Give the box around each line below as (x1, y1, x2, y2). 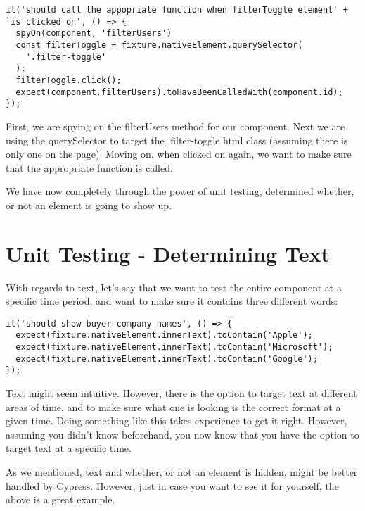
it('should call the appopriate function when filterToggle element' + (6, 5, 348, 15)
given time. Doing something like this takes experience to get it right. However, (6, 413, 347, 428)
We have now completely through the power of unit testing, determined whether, (6, 184, 354, 198)
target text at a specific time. (6, 441, 132, 455)
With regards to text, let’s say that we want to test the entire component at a (6, 279, 342, 294)
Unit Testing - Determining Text (6, 239, 330, 267)
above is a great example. (6, 492, 115, 507)
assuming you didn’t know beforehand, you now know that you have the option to (6, 427, 359, 441)
